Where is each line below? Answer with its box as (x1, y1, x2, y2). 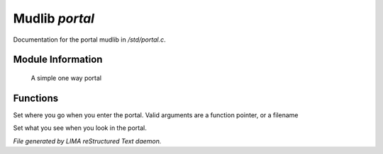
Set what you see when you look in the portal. (13, 124, 147, 132)
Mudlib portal (13, 11, 95, 26)
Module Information (13, 54, 103, 66)
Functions (13, 92, 59, 104)
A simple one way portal (30, 73, 102, 82)
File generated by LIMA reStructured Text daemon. (13, 136, 162, 145)
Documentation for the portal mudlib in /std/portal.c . (13, 35, 166, 44)
